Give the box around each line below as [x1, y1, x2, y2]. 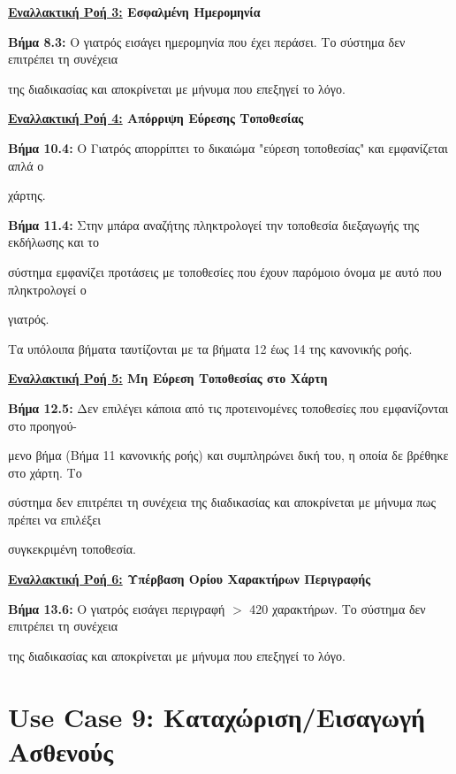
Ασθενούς [8, 732, 113, 769]
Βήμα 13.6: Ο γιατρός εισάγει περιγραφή [8, 599, 225, 617]
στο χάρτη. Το [8, 463, 82, 481]
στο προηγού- [8, 416, 77, 434]
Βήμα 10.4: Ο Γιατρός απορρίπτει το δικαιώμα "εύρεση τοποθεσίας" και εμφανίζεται [8, 138, 448, 157]
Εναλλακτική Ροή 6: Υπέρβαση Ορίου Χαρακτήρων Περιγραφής [8, 570, 371, 588]
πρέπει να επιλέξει [8, 510, 101, 528]
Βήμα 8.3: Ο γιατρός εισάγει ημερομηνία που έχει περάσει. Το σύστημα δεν [8, 32, 406, 50]
